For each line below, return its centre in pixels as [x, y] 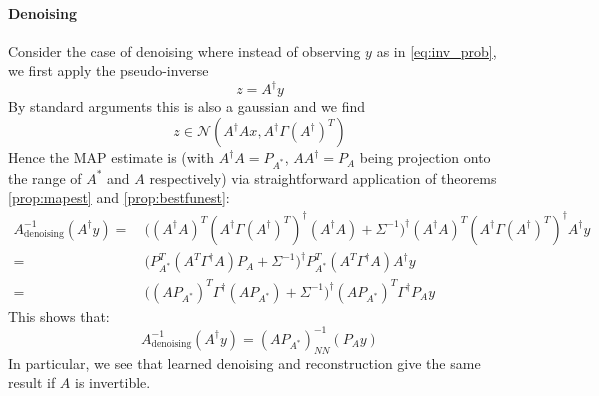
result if [32, 382]
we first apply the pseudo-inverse [108, 70]
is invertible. [113, 382]
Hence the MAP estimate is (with [111, 157]
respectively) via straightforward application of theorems [323, 177]
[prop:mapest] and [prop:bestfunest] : [119, 197]
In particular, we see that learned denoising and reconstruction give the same [244, 362]
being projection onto [425, 157]
